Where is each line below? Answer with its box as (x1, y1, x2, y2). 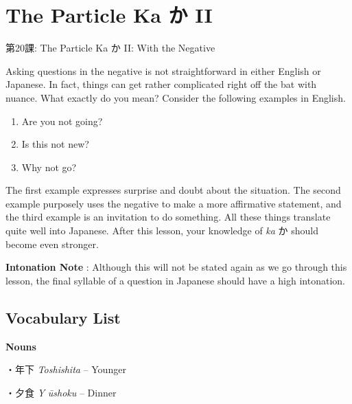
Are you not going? (21, 113, 103, 128)
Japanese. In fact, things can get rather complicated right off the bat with (5, 77, 317, 91)
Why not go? (21, 159, 77, 174)
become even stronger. (5, 236, 99, 251)
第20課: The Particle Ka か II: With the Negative (5, 41, 215, 55)
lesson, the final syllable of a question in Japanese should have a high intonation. (5, 273, 345, 287)
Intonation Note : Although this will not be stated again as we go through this (5, 260, 347, 274)
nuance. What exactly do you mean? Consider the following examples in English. (5, 90, 346, 104)
